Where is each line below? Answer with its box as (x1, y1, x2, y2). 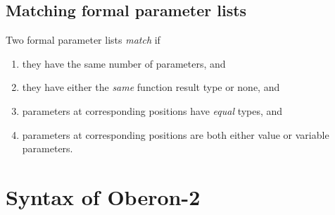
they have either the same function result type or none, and (22, 80, 280, 94)
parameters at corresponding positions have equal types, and (22, 103, 283, 118)
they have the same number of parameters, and (22, 56, 226, 70)
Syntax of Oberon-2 (6, 182, 201, 211)
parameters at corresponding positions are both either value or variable (22, 127, 329, 142)
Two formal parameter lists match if (6, 32, 160, 47)
